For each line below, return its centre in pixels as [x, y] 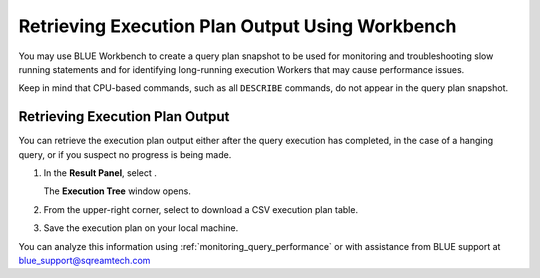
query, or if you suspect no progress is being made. [125, 154]
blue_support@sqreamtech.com [84, 260]
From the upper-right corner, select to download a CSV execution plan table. [201, 209]
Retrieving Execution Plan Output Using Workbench [237, 26]
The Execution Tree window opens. [117, 191]
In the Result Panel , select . [100, 173]
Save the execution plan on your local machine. [141, 228]
